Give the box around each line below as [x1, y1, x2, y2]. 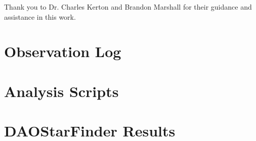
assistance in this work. [4, 11, 76, 22]
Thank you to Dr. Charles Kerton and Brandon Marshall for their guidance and [4, 2, 252, 12]
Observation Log [4, 41, 121, 62]
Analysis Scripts [4, 80, 119, 101]
